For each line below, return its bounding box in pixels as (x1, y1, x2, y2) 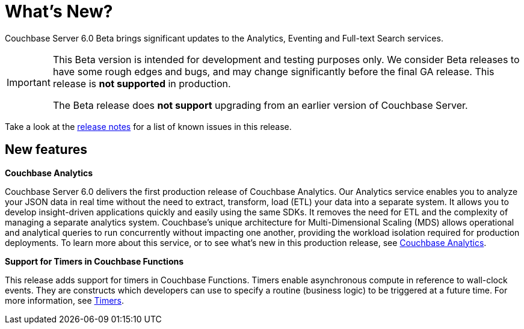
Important (7, 76, 51, 88)
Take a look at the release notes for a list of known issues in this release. (5, 121, 292, 132)
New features (5, 142, 87, 158)
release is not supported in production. (52, 77, 231, 90)
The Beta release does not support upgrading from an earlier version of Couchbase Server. (52, 99, 468, 111)
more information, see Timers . (5, 295, 125, 306)
